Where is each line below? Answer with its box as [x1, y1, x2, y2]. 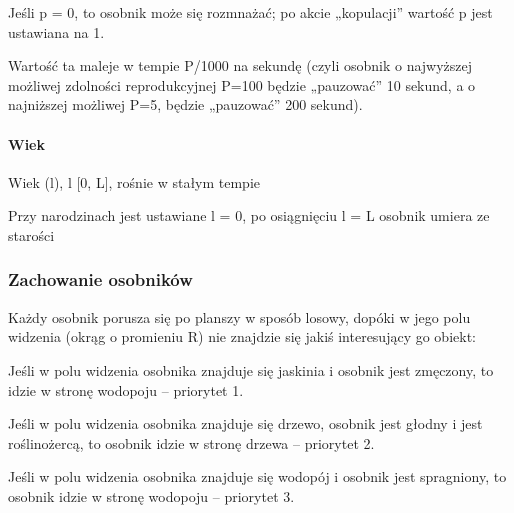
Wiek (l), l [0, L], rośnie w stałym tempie [8, 171, 261, 192]
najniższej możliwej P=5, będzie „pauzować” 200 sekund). [8, 94, 363, 115]
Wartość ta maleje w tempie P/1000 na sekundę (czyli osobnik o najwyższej [8, 55, 473, 76]
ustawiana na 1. [8, 21, 105, 42]
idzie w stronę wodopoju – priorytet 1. [8, 379, 244, 400]
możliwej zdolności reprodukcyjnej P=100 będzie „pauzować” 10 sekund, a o [8, 74, 476, 95]
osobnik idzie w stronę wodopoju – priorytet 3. [8, 485, 295, 506]
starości [8, 224, 55, 245]
